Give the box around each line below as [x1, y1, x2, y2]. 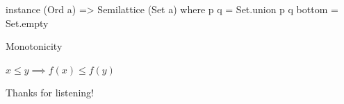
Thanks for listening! [6, 85, 94, 100]
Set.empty [6, 15, 49, 30]
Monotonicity [6, 39, 63, 53]
